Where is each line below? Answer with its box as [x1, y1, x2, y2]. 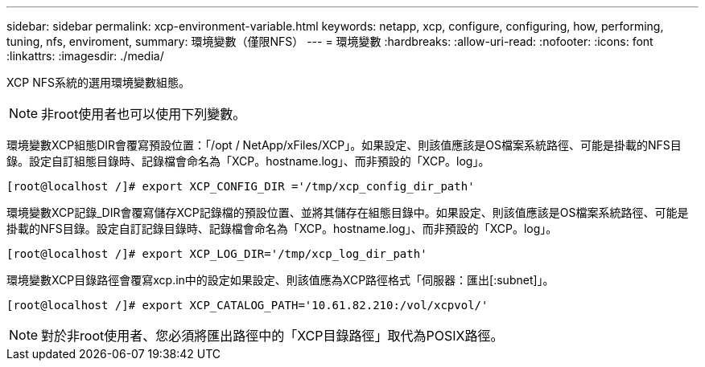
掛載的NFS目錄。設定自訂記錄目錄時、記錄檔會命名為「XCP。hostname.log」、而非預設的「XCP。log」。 [6, 222, 558, 235]
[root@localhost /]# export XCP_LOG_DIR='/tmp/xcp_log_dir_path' [6, 247, 427, 260]
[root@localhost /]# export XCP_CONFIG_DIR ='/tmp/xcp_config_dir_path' [6, 180, 475, 193]
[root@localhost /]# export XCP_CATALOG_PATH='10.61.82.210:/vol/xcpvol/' [6, 299, 489, 312]
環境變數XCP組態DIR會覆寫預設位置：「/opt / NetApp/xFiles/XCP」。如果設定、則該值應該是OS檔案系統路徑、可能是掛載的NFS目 [6, 138, 682, 152]
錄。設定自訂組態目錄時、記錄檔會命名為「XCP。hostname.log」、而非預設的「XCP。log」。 [6, 154, 490, 168]
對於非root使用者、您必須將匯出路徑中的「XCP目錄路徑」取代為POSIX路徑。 [41, 328, 504, 344]
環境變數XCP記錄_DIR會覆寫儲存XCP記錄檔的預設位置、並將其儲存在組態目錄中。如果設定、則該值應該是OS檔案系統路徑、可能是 [6, 206, 689, 219]
